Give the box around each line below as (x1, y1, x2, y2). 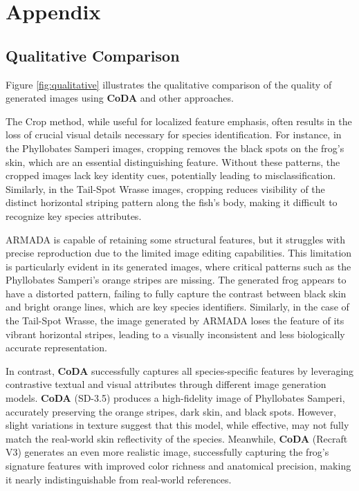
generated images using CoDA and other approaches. (6, 91, 234, 105)
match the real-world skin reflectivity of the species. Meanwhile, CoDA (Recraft (6, 431, 348, 445)
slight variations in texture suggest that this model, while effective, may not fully (6, 418, 349, 432)
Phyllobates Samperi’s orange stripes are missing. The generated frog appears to (6, 272, 347, 287)
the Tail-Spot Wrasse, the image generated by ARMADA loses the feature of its (6, 313, 344, 328)
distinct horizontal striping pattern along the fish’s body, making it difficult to (6, 195, 338, 210)
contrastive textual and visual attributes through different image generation (6, 377, 326, 391)
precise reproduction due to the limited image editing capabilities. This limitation (6, 245, 352, 260)
